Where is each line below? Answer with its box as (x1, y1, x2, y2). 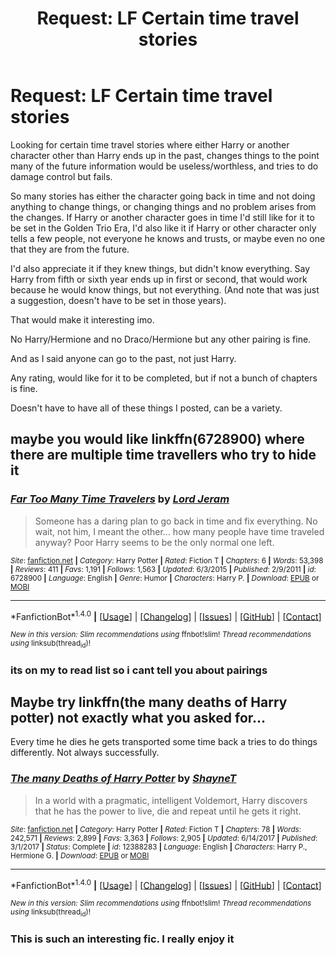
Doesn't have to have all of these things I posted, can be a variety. (10, 402, 283, 414)
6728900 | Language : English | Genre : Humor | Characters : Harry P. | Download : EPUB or (10, 573, 320, 583)
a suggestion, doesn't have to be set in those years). (10, 294, 227, 306)
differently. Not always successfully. (10, 747, 160, 759)
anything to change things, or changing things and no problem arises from (10, 200, 317, 212)
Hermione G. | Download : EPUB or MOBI (10, 850, 150, 861)
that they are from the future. (10, 243, 130, 255)
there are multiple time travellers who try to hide (10, 447, 317, 464)
